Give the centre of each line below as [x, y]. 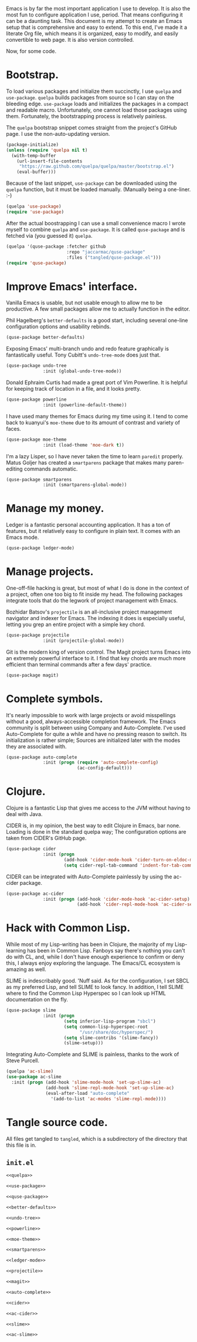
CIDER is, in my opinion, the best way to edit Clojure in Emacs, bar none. [93, 825]
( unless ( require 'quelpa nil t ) [47, 150]
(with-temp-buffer [34, 155]
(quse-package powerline [36, 399]
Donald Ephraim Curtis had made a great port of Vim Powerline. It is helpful [97, 382]
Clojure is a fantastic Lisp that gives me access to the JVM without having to [98, 808]
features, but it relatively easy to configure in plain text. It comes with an [93, 531]
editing [14, 469]
